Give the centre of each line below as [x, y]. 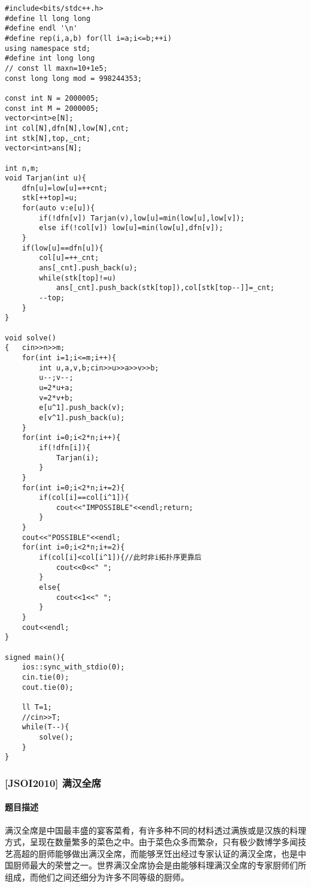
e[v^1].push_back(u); [82, 417]
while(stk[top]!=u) [78, 278]
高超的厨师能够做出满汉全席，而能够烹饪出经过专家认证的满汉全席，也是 [155, 853]
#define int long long [50, 58]
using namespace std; [48, 48]
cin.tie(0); [45, 677]
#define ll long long [48, 18]
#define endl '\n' [41, 28]
